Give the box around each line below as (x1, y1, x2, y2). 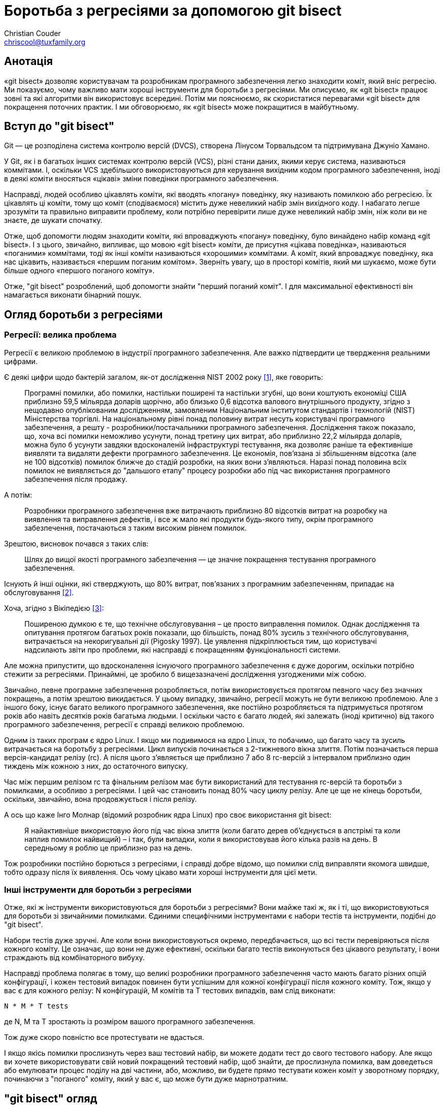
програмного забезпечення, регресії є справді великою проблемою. (4, 720, 245, 729)
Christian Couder (4, 28, 61, 38)
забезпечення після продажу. (24, 474, 128, 483)
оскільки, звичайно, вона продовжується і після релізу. (4, 794, 197, 803)
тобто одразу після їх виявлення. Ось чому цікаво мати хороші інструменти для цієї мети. (4, 867, 318, 876)
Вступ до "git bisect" (4, 120, 115, 133)
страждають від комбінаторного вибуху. (4, 953, 145, 962)
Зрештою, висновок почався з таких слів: (4, 539, 149, 548)
